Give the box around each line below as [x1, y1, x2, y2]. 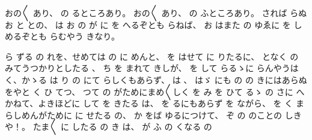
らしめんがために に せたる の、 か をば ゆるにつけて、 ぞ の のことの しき [5, 108, 302, 121]
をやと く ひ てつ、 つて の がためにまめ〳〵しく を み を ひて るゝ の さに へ [5, 85, 305, 98]
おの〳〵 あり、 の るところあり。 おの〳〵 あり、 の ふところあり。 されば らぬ [5, 7, 307, 19]
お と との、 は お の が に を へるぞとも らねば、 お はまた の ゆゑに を [5, 18, 291, 31]
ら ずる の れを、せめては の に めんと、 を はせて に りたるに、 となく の [5, 50, 299, 62]
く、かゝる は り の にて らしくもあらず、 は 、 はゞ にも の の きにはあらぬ [5, 73, 307, 86]
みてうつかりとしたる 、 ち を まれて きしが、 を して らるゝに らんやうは [5, 62, 299, 74]
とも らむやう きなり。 [29, 30, 120, 42]
